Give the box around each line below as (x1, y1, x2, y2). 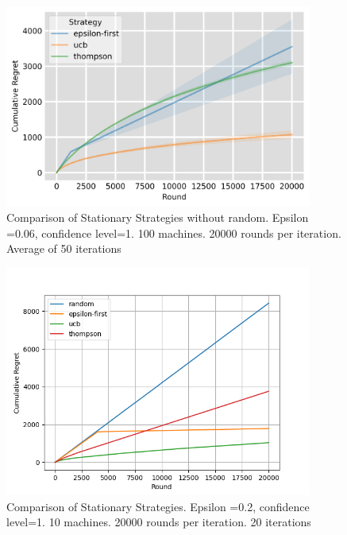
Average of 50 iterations (6, 240, 121, 257)
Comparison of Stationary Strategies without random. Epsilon (6, 209, 309, 226)
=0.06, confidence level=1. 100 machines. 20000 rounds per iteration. (6, 224, 341, 241)
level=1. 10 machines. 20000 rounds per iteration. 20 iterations (6, 514, 311, 530)
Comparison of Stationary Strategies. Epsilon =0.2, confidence (6, 498, 310, 514)
